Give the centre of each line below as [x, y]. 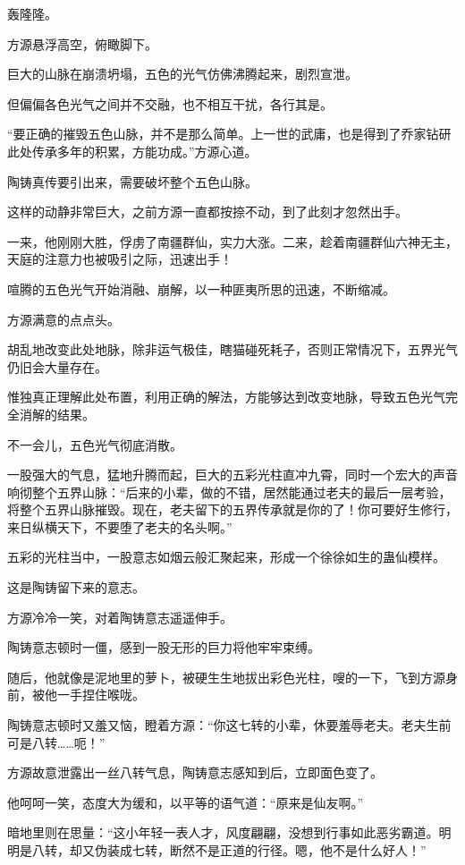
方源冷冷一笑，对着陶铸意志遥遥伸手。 [120, 617]
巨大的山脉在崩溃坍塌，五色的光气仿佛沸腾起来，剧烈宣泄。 [182, 74]
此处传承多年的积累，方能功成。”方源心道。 [132, 151]
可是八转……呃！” [56, 742]
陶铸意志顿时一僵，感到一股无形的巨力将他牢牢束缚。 [164, 647]
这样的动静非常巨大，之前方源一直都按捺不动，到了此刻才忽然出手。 [207, 212]
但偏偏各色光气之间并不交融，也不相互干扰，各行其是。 [170, 103]
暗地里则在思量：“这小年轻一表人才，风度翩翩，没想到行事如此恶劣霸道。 [223, 832]
